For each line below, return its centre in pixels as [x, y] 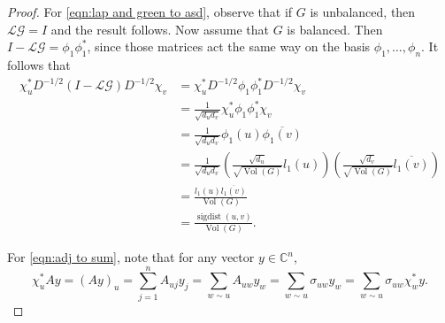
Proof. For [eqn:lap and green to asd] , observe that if [150, 12]
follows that [39, 64]
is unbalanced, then [363, 12]
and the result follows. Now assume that [160, 29]
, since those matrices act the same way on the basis [229, 46]
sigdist [209, 217]
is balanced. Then [335, 29]
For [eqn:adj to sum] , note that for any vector [131, 257]
